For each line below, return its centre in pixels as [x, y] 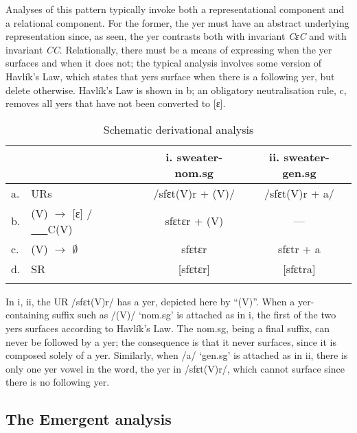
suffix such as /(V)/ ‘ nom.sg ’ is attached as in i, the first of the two [194, 315]
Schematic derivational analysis [178, 129]
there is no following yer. [58, 382]
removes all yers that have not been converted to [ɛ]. [116, 103]
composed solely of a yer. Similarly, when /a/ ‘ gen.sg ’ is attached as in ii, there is [177, 355]
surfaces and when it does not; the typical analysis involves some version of [163, 63]
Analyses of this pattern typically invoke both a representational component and [175, 9]
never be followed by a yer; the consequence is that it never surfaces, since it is [171, 341]
